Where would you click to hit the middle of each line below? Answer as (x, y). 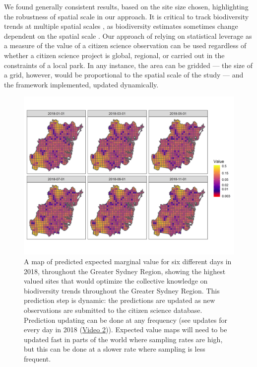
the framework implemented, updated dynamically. (81, 84)
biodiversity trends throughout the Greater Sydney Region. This (122, 290)
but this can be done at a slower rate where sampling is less (115, 349)
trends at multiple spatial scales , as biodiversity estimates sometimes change (121, 26)
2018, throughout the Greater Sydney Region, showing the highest (125, 271)
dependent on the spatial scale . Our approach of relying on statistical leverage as (128, 36)
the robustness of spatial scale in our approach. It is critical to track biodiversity (127, 16)
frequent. (37, 358)
